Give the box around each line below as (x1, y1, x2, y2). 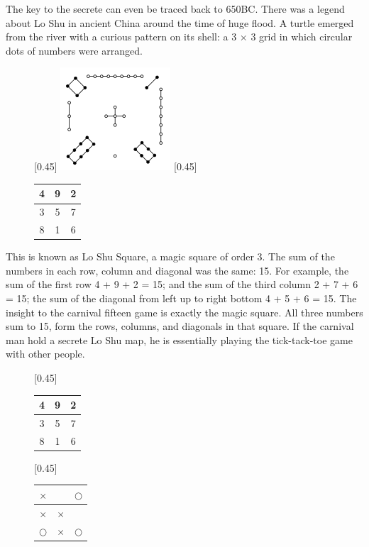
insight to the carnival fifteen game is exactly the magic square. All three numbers (6, 304, 363, 319)
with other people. (6, 346, 85, 361)
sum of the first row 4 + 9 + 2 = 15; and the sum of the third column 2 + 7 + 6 (6, 277, 358, 292)
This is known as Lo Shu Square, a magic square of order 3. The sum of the (6, 249, 335, 264)
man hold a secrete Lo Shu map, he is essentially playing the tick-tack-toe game (6, 332, 353, 347)
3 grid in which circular (250, 29, 353, 44)
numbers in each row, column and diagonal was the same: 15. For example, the (6, 263, 349, 277)
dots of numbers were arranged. (6, 43, 143, 57)
